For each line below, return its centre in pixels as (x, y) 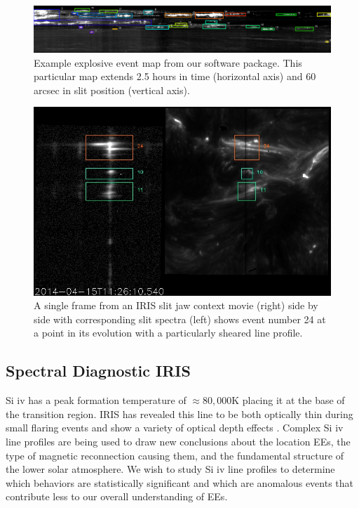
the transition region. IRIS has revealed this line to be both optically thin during (179, 413)
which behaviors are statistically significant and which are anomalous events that (180, 482)
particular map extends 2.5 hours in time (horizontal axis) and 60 (175, 76)
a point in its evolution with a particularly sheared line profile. (168, 333)
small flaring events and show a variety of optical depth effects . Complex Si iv (175, 428)
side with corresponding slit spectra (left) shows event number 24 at (180, 319)
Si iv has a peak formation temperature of (96, 400)
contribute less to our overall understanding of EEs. (117, 496)
